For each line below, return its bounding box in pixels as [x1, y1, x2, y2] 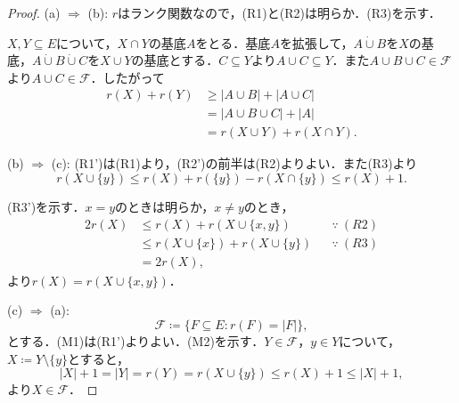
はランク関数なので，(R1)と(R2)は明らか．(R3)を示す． [118, 4, 441, 21]
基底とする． [143, 51, 219, 69]
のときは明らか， [115, 197, 215, 216]
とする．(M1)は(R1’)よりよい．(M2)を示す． [7, 331, 265, 350]
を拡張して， [279, 33, 354, 52]
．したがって [90, 68, 165, 86]
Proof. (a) [7, 4, 61, 21]
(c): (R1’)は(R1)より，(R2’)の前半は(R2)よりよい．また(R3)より [51, 154, 418, 173]
